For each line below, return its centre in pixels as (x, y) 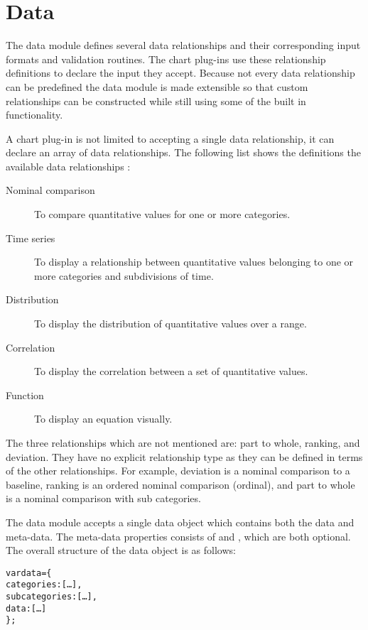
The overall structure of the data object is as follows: (121, 550)
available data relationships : (68, 166)
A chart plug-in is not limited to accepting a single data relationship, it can (170, 138)
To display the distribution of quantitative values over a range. (171, 324)
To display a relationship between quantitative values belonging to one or (194, 262)
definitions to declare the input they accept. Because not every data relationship (180, 73)
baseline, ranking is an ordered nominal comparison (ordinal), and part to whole (180, 484)
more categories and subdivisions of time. (124, 275)
